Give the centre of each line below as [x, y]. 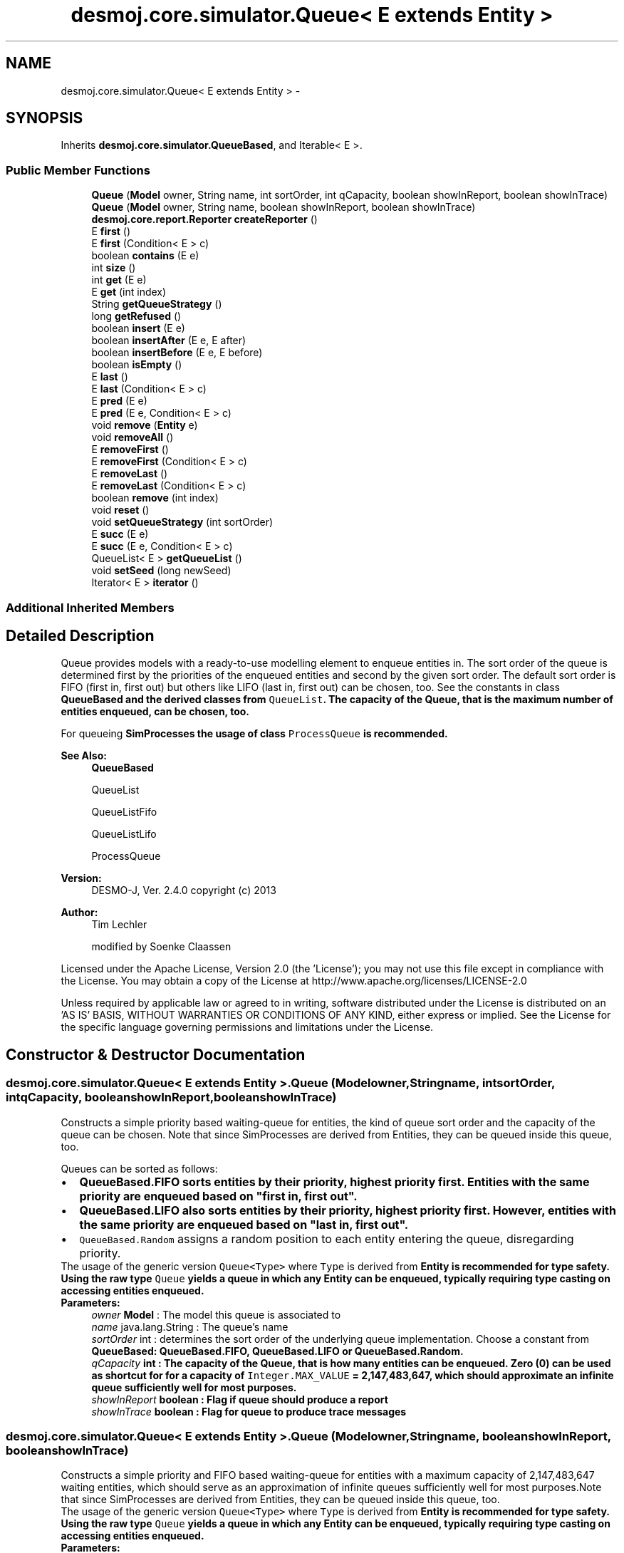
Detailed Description [80, 635]
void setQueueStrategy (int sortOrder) [182, 522]
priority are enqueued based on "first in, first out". [218, 1196]
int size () [114, 268]
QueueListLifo [124, 834]
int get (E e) [119, 280]
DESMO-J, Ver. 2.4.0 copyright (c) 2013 [184, 890]
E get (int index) [129, 292]
